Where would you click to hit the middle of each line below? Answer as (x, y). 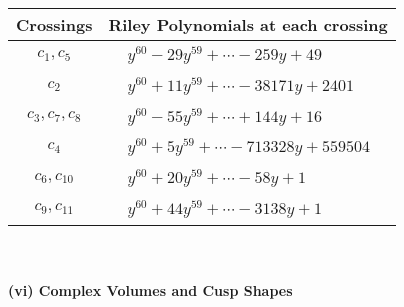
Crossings (54, 24)
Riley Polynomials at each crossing (248, 24)
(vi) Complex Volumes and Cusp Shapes (150, 290)
